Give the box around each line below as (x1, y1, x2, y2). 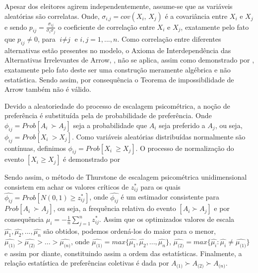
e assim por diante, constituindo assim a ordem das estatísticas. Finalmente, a (4, 248, 242, 258)
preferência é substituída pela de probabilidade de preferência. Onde (4, 110, 212, 121)
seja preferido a (159, 120, 205, 131)
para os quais (140, 182, 181, 192)
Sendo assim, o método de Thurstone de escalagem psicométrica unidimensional (4, 172, 247, 182)
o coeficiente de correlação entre (58, 21, 155, 32)
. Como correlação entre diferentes (117, 34, 221, 44)
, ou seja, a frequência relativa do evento (53, 203, 176, 213)
